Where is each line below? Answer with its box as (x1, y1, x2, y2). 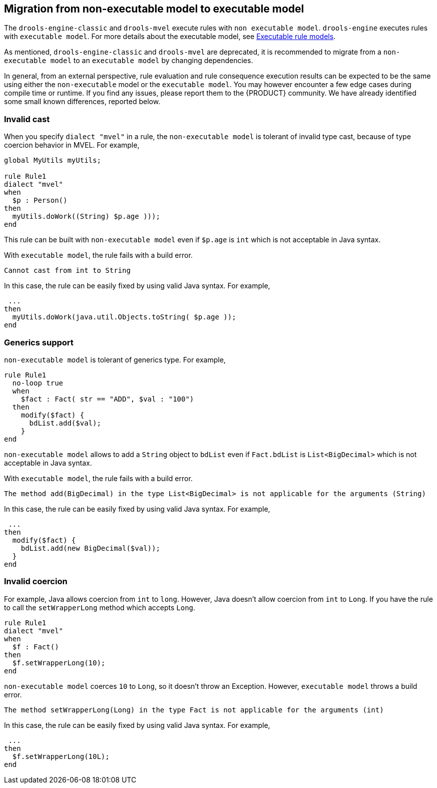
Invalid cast (4, 114, 50, 124)
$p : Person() (12, 196, 68, 205)
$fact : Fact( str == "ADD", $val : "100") (21, 395, 194, 403)
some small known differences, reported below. (4, 97, 161, 106)
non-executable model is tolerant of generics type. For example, (4, 355, 226, 364)
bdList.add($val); (29, 419, 101, 427)
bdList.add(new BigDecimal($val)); (21, 544, 160, 552)
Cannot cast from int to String (4, 266, 131, 275)
